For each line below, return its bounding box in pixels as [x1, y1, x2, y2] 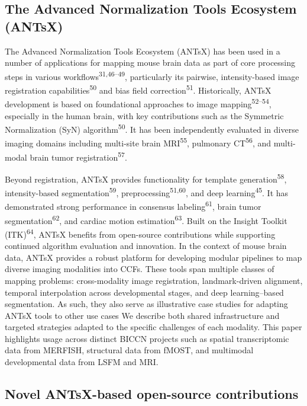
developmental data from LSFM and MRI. [5, 356, 159, 368]
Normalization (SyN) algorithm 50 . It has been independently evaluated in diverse [5, 122, 299, 135]
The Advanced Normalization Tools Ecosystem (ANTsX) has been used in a [5, 44, 280, 57]
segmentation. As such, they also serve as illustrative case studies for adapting [5, 298, 288, 310]
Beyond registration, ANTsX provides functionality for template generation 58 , [5, 171, 287, 185]
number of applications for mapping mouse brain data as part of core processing [5, 56, 296, 69]
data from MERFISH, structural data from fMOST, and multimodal [5, 344, 254, 356]
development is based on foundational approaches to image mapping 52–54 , [5, 96, 272, 110]
